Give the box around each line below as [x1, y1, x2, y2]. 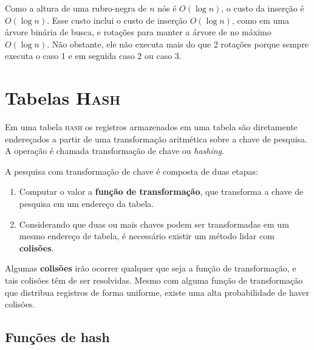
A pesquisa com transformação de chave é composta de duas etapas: [5, 164, 258, 177]
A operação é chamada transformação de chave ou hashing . [5, 144, 224, 157]
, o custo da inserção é [221, 2, 304, 14]
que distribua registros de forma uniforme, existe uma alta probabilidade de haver [5, 285, 310, 298]
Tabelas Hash [5, 85, 121, 110]
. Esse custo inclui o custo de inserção [47, 13, 188, 26]
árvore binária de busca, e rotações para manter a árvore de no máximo [5, 26, 271, 38]
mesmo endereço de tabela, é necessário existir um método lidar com [19, 229, 275, 242]
